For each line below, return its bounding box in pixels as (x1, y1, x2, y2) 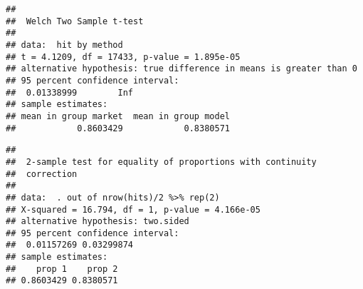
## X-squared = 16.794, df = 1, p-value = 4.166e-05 (6, 204, 261, 215)
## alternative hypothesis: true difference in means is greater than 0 (6, 64, 357, 74)
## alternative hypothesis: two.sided (6, 216, 189, 227)
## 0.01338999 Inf (6, 87, 133, 98)
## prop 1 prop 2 (6, 263, 118, 274)
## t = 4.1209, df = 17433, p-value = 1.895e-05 (6, 51, 241, 62)
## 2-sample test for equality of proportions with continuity (6, 156, 317, 167)
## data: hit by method (6, 39, 123, 50)
